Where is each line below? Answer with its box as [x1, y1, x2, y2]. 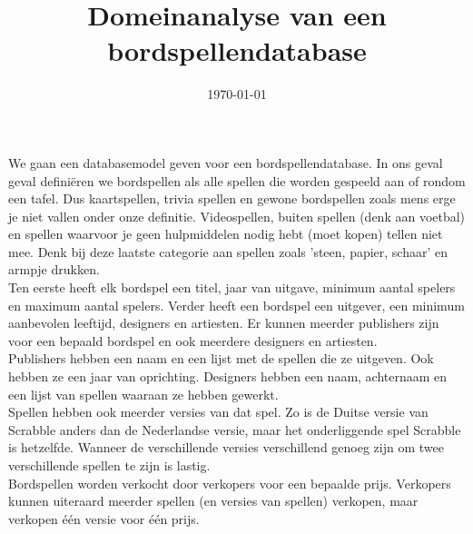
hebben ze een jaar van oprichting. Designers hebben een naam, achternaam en [8, 367, 448, 386]
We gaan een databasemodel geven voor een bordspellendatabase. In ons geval [8, 153, 443, 172]
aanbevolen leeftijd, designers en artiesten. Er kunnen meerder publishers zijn [8, 313, 439, 332]
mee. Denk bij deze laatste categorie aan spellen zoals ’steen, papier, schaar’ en [8, 242, 448, 261]
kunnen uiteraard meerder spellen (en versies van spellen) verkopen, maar [8, 491, 419, 510]
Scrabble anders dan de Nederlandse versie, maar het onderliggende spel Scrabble [8, 420, 461, 439]
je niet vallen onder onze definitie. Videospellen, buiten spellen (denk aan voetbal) [8, 206, 466, 225]
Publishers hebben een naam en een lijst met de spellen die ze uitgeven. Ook [8, 349, 434, 368]
